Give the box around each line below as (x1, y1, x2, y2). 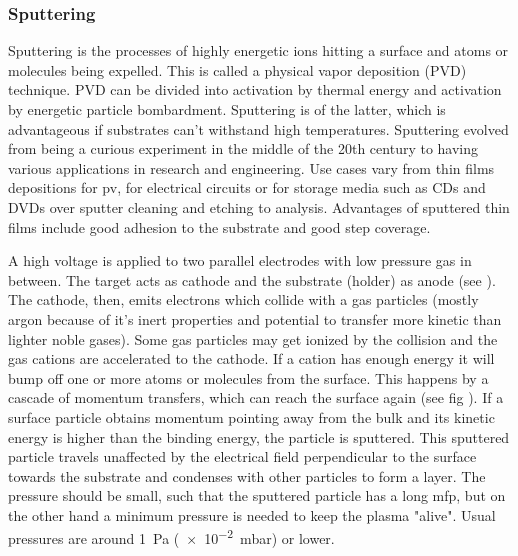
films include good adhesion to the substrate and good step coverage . (8, 216, 431, 237)
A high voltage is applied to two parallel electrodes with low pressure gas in (8, 250, 472, 271)
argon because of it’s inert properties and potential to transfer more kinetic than (8, 308, 502, 329)
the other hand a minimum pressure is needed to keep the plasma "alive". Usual (8, 504, 496, 525)
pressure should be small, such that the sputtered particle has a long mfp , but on (8, 485, 506, 506)
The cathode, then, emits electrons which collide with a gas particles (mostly (8, 289, 479, 310)
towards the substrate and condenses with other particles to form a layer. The (8, 465, 486, 486)
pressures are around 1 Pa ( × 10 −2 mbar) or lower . (8, 525, 335, 549)
